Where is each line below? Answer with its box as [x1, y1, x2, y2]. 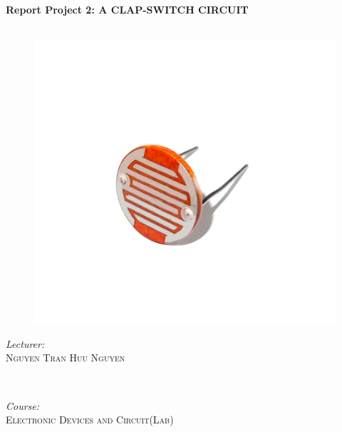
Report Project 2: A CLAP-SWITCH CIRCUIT [6, 1, 249, 16]
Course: [6, 398, 40, 413]
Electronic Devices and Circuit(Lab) [6, 412, 174, 427]
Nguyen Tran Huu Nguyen [6, 350, 125, 365]
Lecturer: [6, 336, 45, 351]
